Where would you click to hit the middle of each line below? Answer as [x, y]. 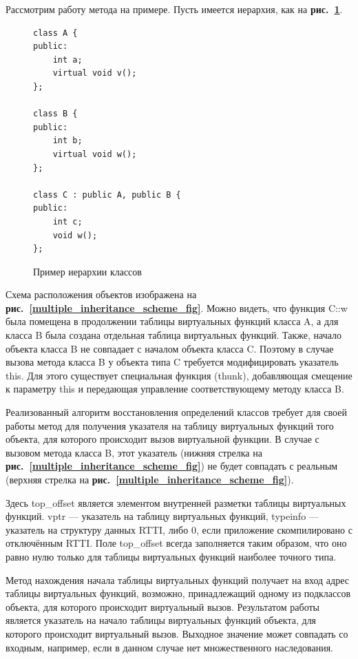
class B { [55, 114]
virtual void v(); [95, 73]
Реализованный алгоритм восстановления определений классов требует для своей [176, 412]
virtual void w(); [95, 154]
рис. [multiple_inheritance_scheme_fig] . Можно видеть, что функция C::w [177, 307]
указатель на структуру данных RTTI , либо [97, 529]
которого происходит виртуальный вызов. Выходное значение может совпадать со [177, 633]
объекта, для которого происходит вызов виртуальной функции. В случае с [162, 439]
